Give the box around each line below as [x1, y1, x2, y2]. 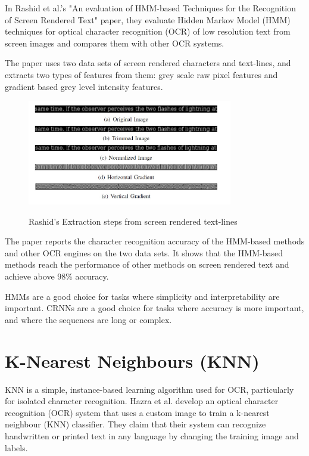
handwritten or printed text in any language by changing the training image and [5, 429, 299, 442]
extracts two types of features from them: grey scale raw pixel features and [5, 68, 278, 80]
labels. [5, 441, 28, 454]
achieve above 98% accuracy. [5, 270, 109, 283]
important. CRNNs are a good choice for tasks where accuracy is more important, [5, 302, 304, 314]
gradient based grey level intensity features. [5, 80, 163, 92]
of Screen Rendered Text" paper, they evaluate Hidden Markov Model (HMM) [5, 13, 291, 26]
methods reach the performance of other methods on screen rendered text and [5, 258, 289, 271]
